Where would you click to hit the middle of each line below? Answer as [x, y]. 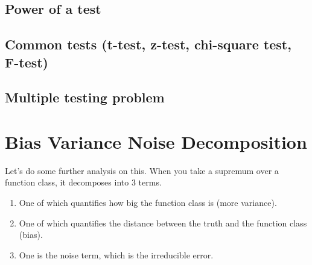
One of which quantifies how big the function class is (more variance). [148, 203]
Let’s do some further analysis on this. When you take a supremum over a [142, 170]
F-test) [27, 62]
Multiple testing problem [85, 97]
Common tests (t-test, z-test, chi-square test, [148, 44]
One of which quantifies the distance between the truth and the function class [163, 223]
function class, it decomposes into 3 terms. [83, 182]
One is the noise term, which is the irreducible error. [116, 254]
